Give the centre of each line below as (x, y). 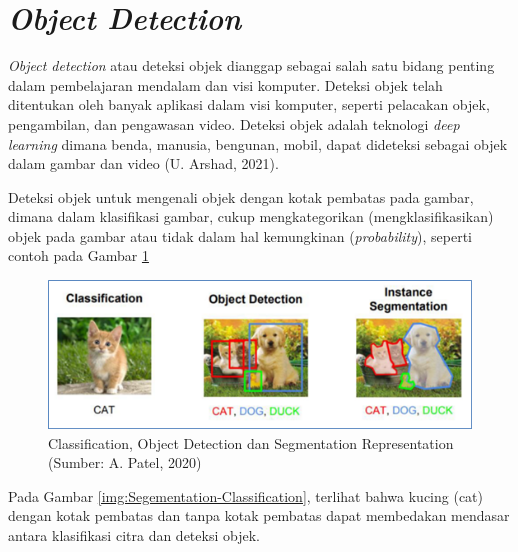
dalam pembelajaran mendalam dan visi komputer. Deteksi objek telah (225, 84)
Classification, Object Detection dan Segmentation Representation (251, 442)
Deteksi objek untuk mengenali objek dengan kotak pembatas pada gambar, (241, 196)
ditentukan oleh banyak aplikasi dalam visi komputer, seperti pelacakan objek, (249, 104)
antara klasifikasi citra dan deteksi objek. (134, 535)
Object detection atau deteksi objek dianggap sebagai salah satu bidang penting (251, 65)
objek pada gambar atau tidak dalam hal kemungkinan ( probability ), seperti (240, 235)
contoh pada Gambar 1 (78, 255)
